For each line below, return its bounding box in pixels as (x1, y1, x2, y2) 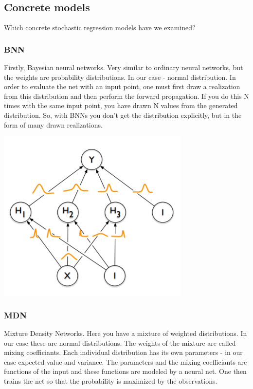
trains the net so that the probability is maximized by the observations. (4, 375, 217, 386)
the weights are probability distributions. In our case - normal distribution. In (4, 72, 236, 82)
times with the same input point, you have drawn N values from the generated (4, 100, 238, 111)
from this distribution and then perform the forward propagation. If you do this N (4, 91, 249, 101)
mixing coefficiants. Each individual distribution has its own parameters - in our (4, 347, 243, 357)
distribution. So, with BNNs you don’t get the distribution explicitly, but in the (4, 110, 242, 120)
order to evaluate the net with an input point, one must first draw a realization (4, 81, 240, 92)
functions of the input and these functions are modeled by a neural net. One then (4, 366, 247, 376)
